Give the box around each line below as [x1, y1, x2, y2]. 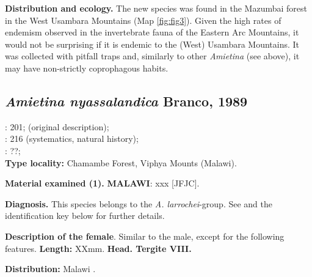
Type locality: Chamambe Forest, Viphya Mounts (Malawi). [5, 156, 237, 169]
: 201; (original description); [5, 120, 109, 133]
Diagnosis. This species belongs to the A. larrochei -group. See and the [5, 197, 273, 210]
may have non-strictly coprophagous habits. [5, 61, 169, 74]
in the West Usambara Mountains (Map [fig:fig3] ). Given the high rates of [5, 13, 281, 26]
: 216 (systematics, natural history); [5, 132, 139, 145]
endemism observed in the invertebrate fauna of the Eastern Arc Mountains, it [5, 26, 299, 39]
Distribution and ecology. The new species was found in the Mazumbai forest [5, 2, 308, 14]
